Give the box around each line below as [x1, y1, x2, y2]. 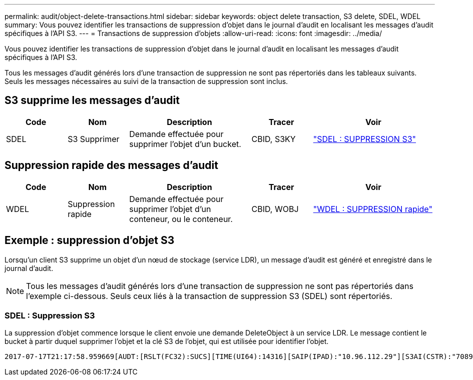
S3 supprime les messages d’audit [5, 94, 180, 107]
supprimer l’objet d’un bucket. [129, 138, 241, 149]
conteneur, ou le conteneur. [129, 213, 233, 224]
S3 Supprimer [68, 133, 120, 144]
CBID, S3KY [251, 133, 296, 144]
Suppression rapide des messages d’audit [5, 159, 218, 172]
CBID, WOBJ [251, 203, 299, 214]
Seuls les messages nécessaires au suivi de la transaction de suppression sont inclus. [5, 77, 288, 85]
